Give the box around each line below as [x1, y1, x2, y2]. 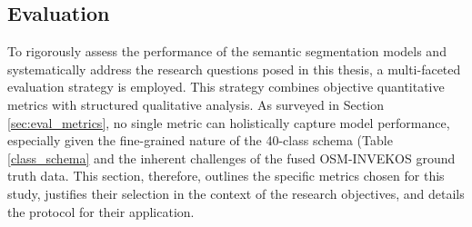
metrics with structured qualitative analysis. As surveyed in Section [7, 94, 385, 113]
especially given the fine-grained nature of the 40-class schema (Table [7, 131, 393, 150]
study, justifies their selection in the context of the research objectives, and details [7, 183, 465, 202]
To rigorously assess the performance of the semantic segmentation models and [7, 42, 447, 61]
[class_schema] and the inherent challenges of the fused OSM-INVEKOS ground [7, 148, 456, 167]
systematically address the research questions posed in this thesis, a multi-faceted [7, 59, 461, 78]
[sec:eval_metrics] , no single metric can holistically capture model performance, [7, 113, 450, 132]
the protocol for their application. [7, 202, 195, 221]
